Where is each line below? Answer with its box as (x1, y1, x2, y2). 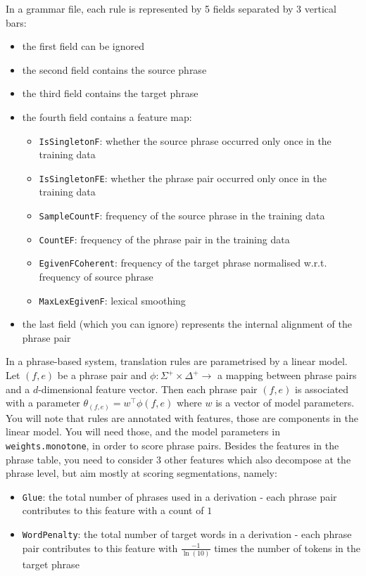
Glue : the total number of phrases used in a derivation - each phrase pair (22, 489, 337, 504)
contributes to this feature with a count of (22, 503, 204, 518)
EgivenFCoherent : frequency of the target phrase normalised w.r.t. (39, 255, 327, 270)
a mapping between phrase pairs (217, 368, 357, 383)
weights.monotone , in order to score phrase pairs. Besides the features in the (6, 437, 339, 452)
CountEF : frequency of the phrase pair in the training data (39, 231, 290, 246)
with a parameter (6, 395, 80, 410)
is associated (295, 381, 349, 396)
